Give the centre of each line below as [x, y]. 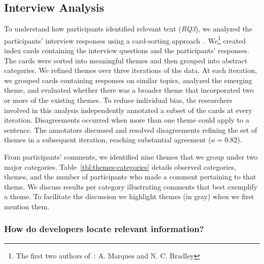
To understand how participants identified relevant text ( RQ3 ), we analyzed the [128, 29]
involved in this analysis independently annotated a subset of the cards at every [128, 110]
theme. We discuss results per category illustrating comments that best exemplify [131, 186]
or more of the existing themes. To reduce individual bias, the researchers [118, 100]
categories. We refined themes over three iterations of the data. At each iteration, [130, 70]
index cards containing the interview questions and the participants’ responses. [127, 50]
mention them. [27, 206]
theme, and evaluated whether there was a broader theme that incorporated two [129, 90]
